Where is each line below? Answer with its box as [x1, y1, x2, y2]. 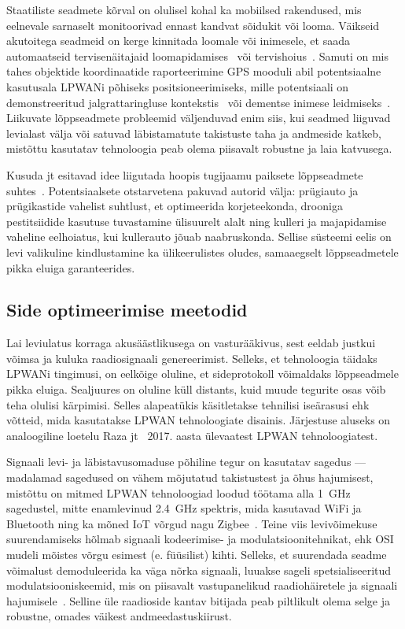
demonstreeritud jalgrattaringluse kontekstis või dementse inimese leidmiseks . [6, 94, 391, 110]
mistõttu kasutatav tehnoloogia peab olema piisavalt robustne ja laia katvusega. [6, 140, 392, 157]
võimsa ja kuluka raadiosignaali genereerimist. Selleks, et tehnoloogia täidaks [6, 350, 377, 366]
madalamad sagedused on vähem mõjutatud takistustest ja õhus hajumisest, [6, 469, 374, 486]
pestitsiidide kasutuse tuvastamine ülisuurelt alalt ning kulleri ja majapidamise [6, 213, 387, 229]
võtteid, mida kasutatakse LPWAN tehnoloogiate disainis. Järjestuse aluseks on [6, 412, 391, 428]
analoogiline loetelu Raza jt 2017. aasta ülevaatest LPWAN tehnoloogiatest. [6, 427, 378, 443]
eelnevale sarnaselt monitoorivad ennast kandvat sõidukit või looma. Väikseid [6, 17, 380, 33]
